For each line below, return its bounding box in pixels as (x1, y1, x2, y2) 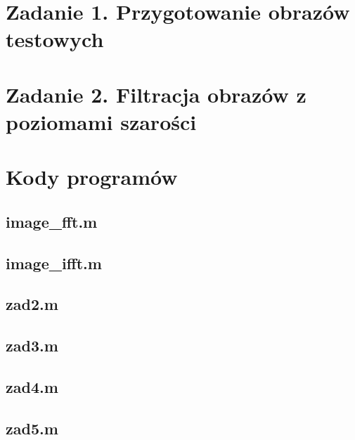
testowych (6, 25, 104, 53)
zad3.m (6, 335, 58, 356)
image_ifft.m (6, 252, 102, 273)
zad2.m (6, 293, 58, 315)
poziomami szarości (6, 107, 197, 136)
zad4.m (6, 376, 58, 398)
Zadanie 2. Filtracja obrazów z (6, 79, 306, 108)
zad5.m (6, 417, 58, 439)
